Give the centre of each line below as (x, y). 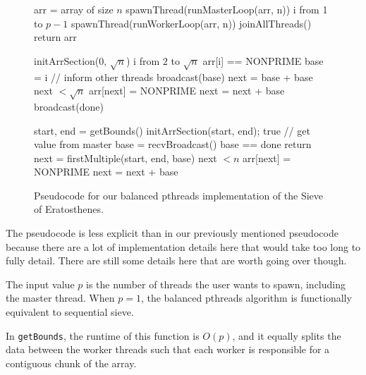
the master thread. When (60, 298)
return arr (55, 37)
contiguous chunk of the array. (71, 363)
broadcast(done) (69, 106)
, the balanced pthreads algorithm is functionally (246, 298)
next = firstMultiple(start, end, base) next (126, 158)
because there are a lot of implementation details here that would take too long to (183, 246)
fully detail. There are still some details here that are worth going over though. (176, 260)
